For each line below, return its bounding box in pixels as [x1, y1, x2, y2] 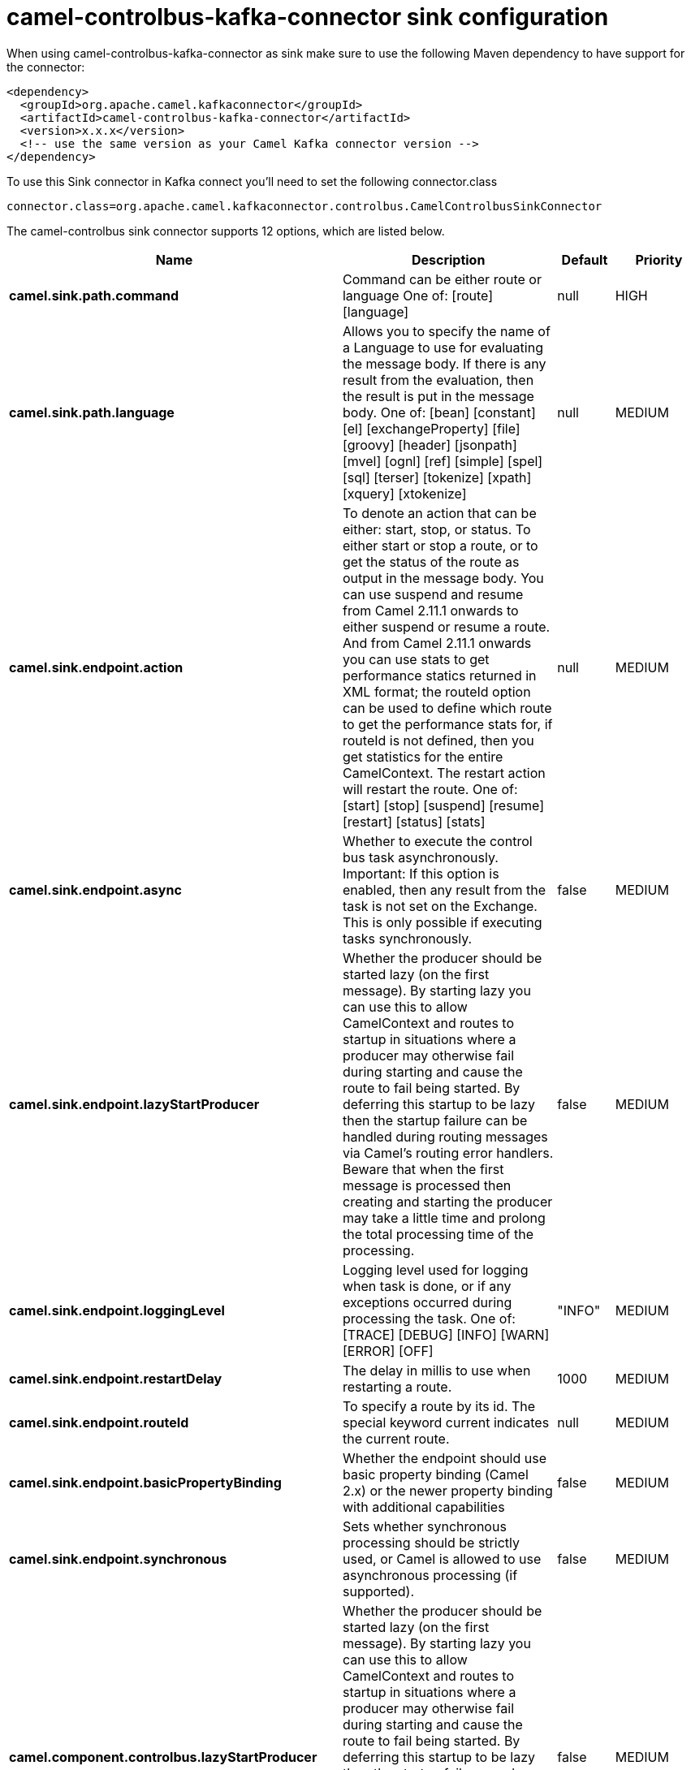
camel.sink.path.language [9, 404, 175, 421]
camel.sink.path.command [9, 287, 179, 304]
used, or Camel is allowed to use [342, 1550, 542, 1567]
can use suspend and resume [342, 585, 524, 602]
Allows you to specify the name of [342, 322, 551, 339]
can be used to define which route [342, 699, 552, 716]
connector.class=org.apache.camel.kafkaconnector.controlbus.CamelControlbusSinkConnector [6, 199, 602, 213]
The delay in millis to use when [342, 1362, 531, 1379]
